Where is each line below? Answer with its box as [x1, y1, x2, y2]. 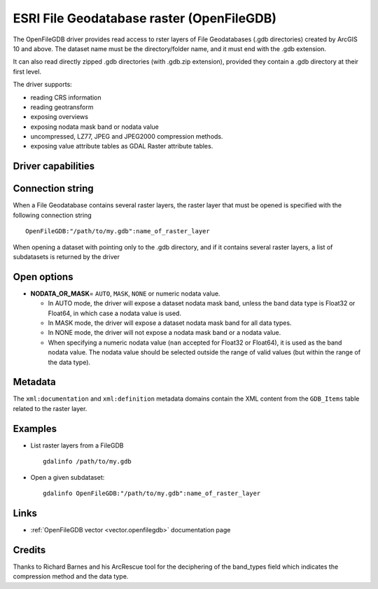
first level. [13, 67, 42, 76]
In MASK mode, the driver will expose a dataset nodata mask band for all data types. [48, 319, 292, 327]
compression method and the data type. [13, 572, 129, 581]
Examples [13, 422, 57, 434]
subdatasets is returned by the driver [13, 252, 120, 261]
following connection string [13, 211, 92, 219]
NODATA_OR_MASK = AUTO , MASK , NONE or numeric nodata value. [30, 289, 220, 298]
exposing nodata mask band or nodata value [30, 123, 159, 131]
